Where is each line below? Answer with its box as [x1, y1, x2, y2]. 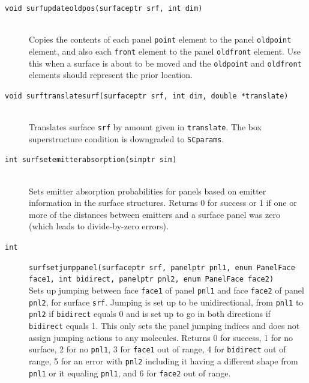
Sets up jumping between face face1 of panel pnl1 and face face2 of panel [29, 283, 304, 296]
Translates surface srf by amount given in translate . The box [29, 121, 262, 133]
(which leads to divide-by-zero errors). [29, 220, 169, 232]
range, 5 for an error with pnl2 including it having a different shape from [29, 354, 298, 367]
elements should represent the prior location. [29, 68, 193, 81]
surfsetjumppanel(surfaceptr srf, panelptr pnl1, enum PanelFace [29, 263, 295, 272]
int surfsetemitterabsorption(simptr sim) [5, 155, 177, 164]
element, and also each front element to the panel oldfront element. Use [29, 44, 301, 57]
